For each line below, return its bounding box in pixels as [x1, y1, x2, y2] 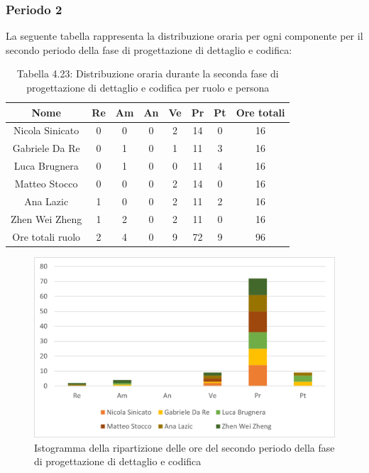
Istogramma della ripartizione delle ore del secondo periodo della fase [34, 440, 335, 455]
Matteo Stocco [14, 175, 78, 190]
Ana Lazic [24, 193, 69, 208]
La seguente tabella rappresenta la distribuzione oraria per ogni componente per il [6, 28, 363, 43]
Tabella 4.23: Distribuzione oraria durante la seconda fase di [16, 66, 279, 81]
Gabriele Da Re [12, 141, 80, 156]
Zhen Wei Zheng [11, 211, 82, 226]
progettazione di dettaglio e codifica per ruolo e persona [26, 80, 270, 94]
